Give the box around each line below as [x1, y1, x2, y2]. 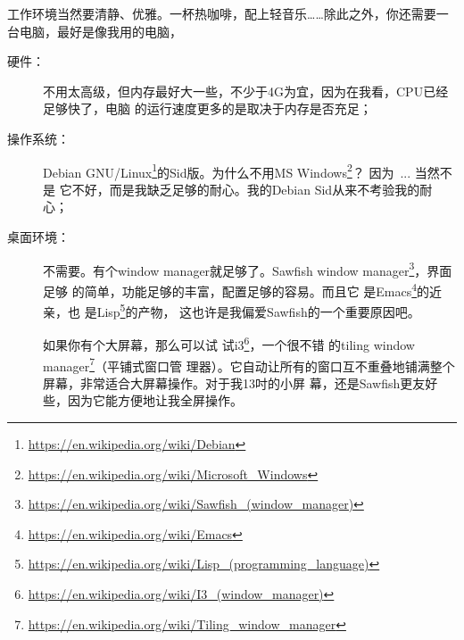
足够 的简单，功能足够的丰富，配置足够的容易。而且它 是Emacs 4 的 [43, 278, 430, 300]
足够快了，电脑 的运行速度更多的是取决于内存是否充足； [43, 99, 372, 118]
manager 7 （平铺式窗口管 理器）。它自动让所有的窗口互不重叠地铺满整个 [43, 353, 455, 375]
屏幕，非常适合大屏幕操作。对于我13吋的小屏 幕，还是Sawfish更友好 [43, 373, 438, 392]
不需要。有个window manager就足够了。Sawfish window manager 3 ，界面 [43, 258, 452, 279]
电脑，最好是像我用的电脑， [19, 21, 182, 40]
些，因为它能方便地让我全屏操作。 [43, 391, 243, 410]
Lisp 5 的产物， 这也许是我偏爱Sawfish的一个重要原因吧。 [96, 300, 420, 320]
